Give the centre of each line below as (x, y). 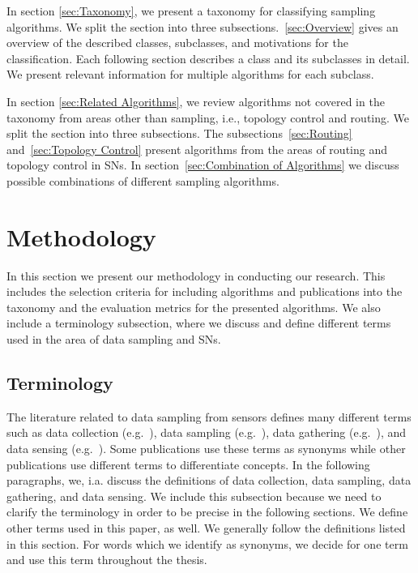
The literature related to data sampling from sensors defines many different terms (209, 416)
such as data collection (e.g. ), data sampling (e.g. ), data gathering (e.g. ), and (207, 432)
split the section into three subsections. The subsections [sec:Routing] (179, 133)
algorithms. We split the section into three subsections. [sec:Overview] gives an (203, 26)
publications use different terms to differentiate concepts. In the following (188, 464)
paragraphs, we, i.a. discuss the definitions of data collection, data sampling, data (209, 480)
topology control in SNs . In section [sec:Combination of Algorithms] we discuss (203, 165)
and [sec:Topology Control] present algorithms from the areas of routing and (197, 149)
